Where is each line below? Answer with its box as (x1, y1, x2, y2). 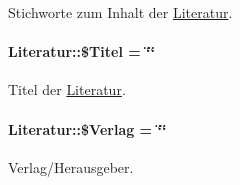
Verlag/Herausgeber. (8, 156, 134, 177)
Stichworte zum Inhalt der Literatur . (8, 2, 233, 22)
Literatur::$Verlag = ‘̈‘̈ (8, 118, 167, 139)
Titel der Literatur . (8, 79, 126, 100)
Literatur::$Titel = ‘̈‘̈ (8, 41, 156, 62)
